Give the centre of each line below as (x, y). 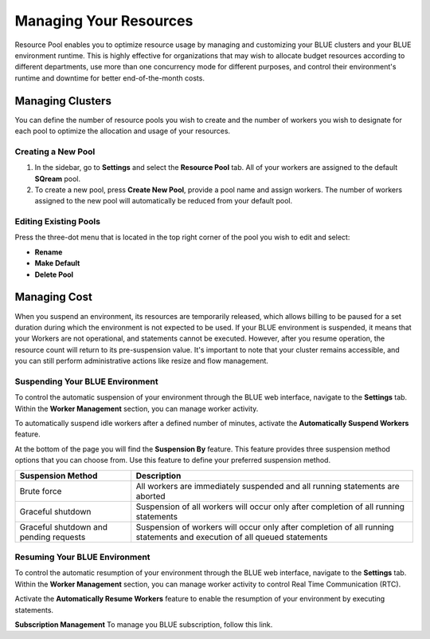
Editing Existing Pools (58, 222)
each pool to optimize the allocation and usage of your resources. (123, 131)
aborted (151, 496)
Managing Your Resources (104, 21)
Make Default (57, 263)
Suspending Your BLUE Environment (86, 381)
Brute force (41, 491)
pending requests (53, 537)
